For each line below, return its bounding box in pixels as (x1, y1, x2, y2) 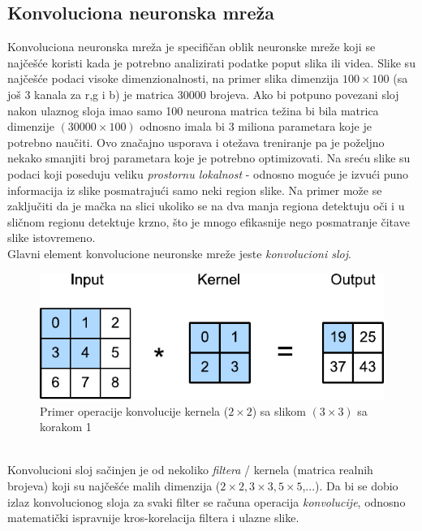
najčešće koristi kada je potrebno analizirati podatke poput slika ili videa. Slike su (7, 54, 416, 71)
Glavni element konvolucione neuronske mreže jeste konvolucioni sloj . (7, 244, 351, 261)
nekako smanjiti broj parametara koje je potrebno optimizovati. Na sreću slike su (7, 149, 411, 166)
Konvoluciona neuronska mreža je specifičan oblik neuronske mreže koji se (7, 38, 376, 55)
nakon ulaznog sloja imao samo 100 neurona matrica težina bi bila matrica (7, 101, 379, 119)
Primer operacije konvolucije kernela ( (40, 402, 229, 419)
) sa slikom (252, 402, 306, 419)
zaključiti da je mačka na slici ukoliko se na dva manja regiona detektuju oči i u (7, 197, 405, 214)
